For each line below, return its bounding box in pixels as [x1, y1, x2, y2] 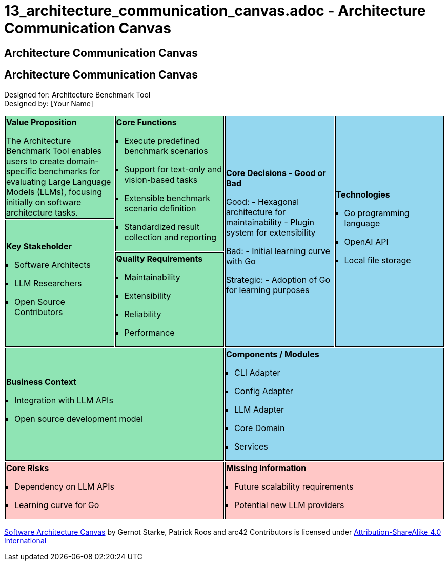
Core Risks [6, 462, 49, 473]
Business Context [6, 376, 76, 387]
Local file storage [344, 255, 411, 265]
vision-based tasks [124, 174, 198, 185]
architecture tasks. [6, 207, 78, 218]
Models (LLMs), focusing [6, 186, 102, 197]
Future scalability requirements [234, 481, 354, 492]
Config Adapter [234, 385, 293, 396]
